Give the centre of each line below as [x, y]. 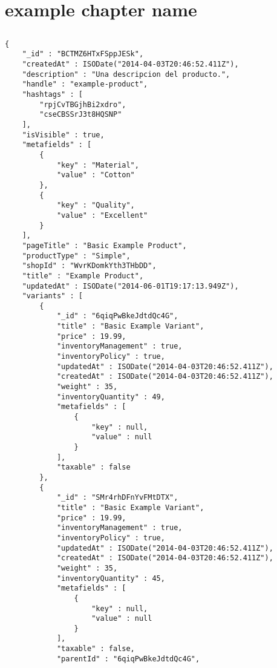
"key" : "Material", [98, 165]
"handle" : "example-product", [85, 84]
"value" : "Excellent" [102, 215]
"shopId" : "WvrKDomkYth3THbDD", [89, 266]
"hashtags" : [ [52, 95]
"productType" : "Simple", [76, 256]
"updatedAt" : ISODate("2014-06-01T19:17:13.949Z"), [130, 286]
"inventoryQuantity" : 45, [111, 578]
